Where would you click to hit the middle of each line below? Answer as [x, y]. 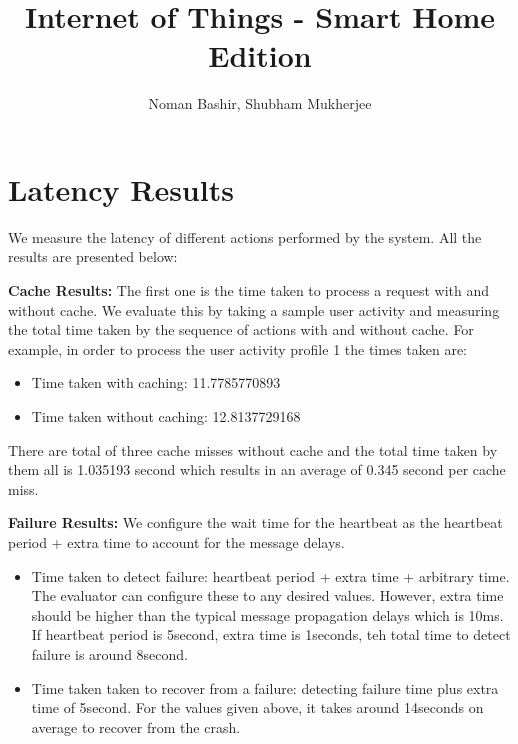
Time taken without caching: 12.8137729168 [166, 416]
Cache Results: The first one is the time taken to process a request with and [249, 290]
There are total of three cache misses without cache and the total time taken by [253, 449]
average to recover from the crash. [136, 726]
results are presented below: [93, 256]
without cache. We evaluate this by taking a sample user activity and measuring [254, 309]
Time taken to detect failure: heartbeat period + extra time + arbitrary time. [270, 575]
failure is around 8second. [109, 653]
